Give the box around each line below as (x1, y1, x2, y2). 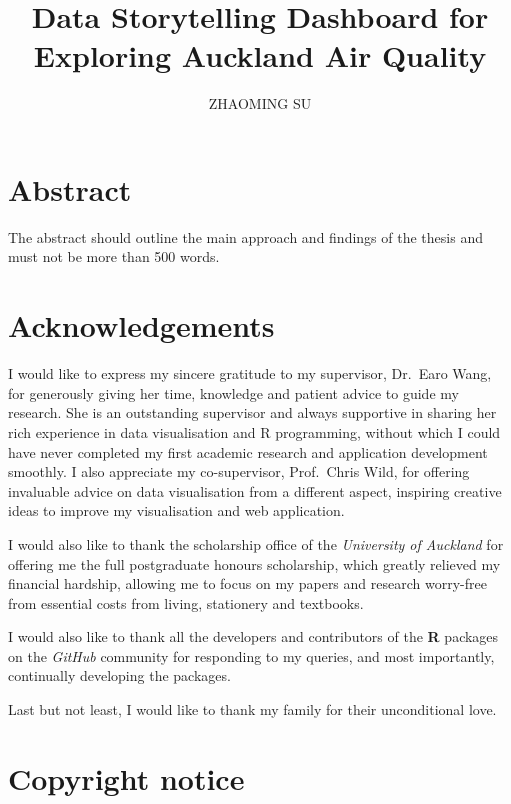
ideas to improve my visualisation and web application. (8, 500, 345, 521)
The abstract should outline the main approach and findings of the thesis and (8, 226, 483, 247)
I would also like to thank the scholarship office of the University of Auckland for (8, 533, 504, 554)
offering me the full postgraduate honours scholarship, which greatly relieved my (8, 553, 501, 574)
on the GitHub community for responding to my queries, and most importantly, (8, 645, 495, 666)
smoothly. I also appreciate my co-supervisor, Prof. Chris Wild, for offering (8, 461, 470, 482)
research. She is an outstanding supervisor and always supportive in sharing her (8, 402, 497, 423)
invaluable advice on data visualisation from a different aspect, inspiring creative (8, 480, 502, 501)
